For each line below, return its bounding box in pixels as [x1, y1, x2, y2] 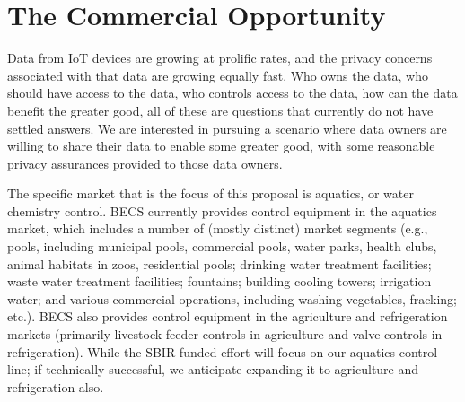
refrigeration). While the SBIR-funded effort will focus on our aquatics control [7, 342, 438, 361]
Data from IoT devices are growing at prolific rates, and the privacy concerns [7, 48, 433, 67]
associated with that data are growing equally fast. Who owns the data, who [7, 66, 428, 84]
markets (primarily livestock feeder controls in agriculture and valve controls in [7, 325, 443, 344]
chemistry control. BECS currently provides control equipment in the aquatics [7, 201, 437, 220]
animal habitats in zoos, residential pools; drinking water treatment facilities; [7, 254, 432, 273]
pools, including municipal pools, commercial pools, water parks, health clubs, [7, 237, 437, 256]
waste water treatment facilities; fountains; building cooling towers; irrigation [7, 272, 432, 291]
